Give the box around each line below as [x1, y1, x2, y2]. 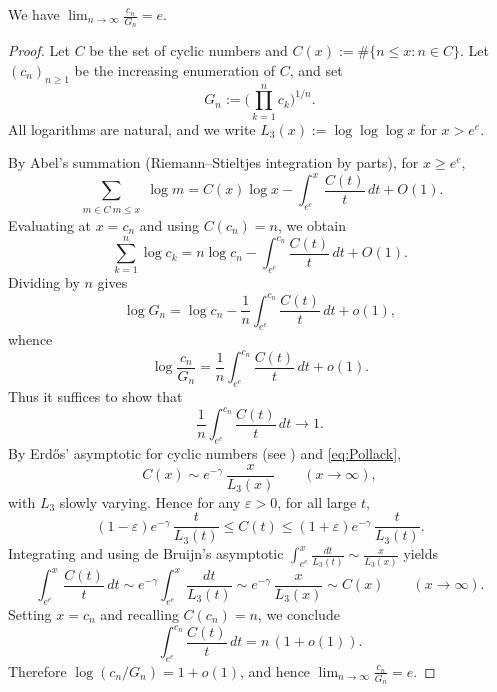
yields [403, 543, 439, 564]
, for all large [277, 491, 357, 512]
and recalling [100, 604, 179, 624]
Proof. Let [8, 40, 70, 61]
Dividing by [8, 272, 80, 293]
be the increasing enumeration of [74, 59, 276, 80]
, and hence [240, 660, 311, 681]
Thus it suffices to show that [8, 386, 183, 407]
